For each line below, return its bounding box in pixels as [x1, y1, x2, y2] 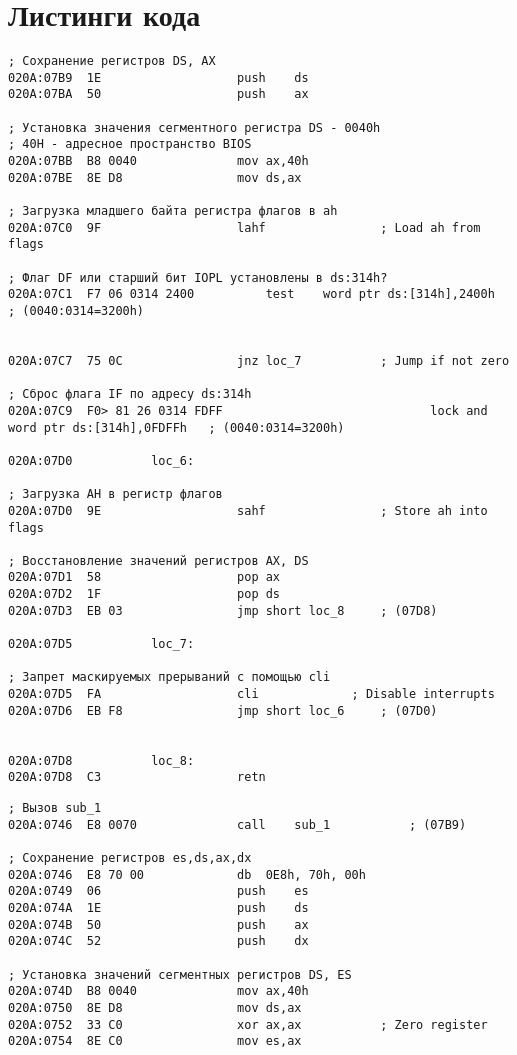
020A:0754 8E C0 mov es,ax [8, 1034, 302, 1049]
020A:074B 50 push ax [8, 917, 309, 932]
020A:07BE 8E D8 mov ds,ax [8, 170, 302, 185]
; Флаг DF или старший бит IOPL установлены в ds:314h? [8, 270, 388, 285]
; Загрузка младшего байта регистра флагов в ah [8, 204, 338, 219]
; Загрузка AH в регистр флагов [8, 487, 223, 502]
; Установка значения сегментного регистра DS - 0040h [8, 120, 381, 135]
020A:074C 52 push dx [8, 934, 309, 949]
